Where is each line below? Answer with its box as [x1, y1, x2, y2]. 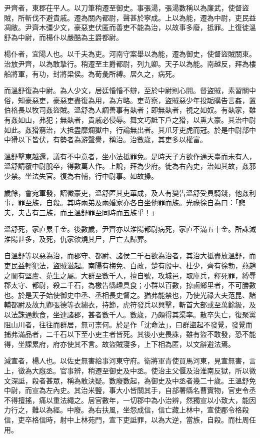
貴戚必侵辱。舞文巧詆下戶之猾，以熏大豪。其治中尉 [87, 114, 256, 125]
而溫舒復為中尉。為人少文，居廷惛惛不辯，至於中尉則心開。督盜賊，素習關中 [4, 85, 256, 96]
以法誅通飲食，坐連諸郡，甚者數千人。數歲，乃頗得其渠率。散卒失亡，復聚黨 [4, 309, 256, 320]
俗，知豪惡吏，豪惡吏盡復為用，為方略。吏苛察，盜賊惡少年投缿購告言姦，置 [4, 95, 256, 105]
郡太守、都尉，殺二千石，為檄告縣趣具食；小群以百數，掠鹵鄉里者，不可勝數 [4, 280, 256, 290]
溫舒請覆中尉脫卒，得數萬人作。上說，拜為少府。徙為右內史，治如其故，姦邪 [4, 161, 256, 171]
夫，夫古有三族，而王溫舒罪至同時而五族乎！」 [4, 207, 158, 217]
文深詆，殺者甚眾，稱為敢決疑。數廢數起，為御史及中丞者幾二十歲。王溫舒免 [4, 375, 256, 385]
